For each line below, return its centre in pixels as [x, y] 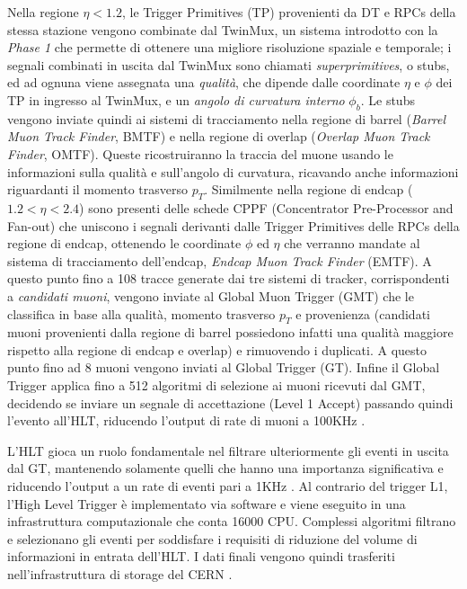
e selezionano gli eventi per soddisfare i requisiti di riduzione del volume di [212, 538]
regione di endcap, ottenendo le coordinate [124, 243]
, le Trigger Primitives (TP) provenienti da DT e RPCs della [289, 12]
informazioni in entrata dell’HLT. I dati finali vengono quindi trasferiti [201, 556]
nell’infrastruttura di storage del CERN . [120, 574]
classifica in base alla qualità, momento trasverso [141, 313]
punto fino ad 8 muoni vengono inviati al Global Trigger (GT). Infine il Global [224, 367]
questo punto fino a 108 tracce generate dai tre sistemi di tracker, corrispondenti [229, 278]
